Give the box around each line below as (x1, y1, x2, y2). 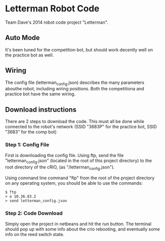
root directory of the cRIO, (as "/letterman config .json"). (5, 164, 115, 171)
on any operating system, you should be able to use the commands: (5, 180, 143, 186)
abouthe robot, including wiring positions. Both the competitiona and (5, 86, 144, 92)
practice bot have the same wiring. (5, 91, 75, 97)
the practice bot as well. (5, 52, 54, 58)
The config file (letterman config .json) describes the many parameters (5, 80, 144, 86)
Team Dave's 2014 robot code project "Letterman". (5, 19, 108, 25)
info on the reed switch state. (5, 232, 65, 238)
